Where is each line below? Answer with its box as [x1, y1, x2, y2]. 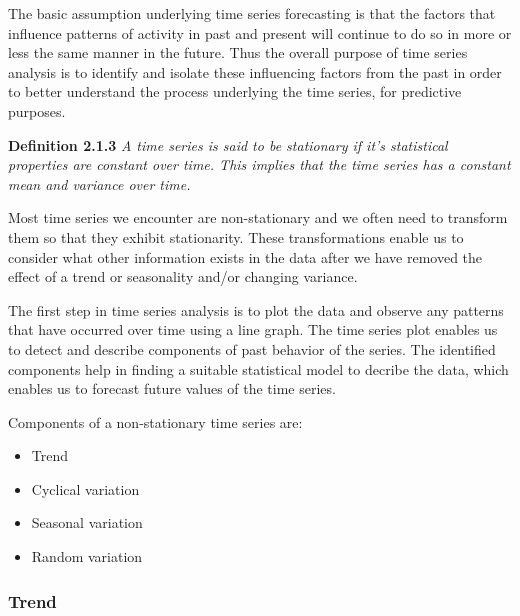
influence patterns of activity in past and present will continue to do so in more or [8, 22, 512, 43]
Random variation [31, 546, 143, 567]
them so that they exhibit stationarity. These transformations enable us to [8, 226, 464, 247]
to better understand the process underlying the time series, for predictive [8, 81, 462, 102]
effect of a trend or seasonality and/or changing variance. [8, 266, 358, 287]
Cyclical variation [31, 478, 140, 499]
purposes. [8, 100, 66, 121]
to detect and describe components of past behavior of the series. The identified [8, 338, 496, 359]
